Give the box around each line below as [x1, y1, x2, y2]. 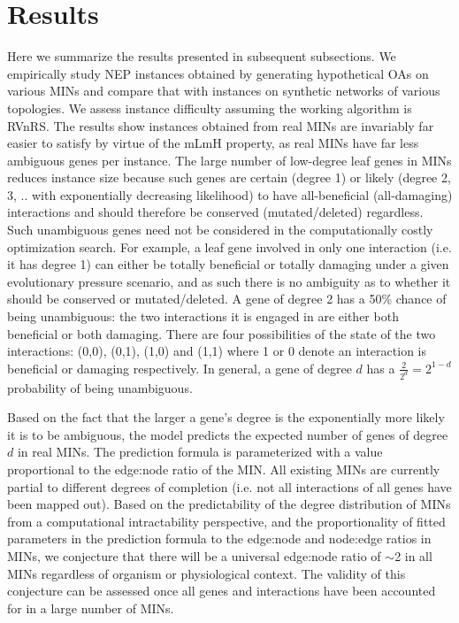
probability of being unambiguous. [7, 378, 193, 396]
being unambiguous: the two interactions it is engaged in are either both [7, 307, 399, 326]
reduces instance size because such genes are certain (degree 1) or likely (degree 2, [7, 168, 451, 187]
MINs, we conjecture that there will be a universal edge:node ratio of [7, 547, 381, 565]
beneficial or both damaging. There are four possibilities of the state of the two [7, 324, 436, 342]
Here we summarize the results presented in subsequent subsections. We [7, 47, 396, 65]
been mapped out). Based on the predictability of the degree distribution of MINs [7, 495, 451, 513]
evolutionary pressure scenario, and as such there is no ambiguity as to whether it [7, 272, 451, 290]
